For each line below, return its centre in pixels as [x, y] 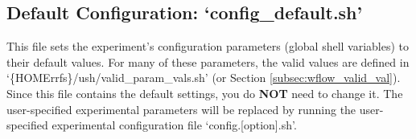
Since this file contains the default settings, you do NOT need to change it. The [205, 93]
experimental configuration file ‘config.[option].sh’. [174, 125]
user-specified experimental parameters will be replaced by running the [181, 109]
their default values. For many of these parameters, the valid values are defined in [208, 61]
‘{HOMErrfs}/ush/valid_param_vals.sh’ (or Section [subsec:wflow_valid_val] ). [204, 78]
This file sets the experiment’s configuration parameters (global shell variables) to [208, 46]
